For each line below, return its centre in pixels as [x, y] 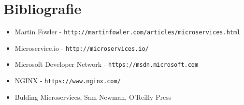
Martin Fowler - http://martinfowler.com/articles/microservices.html [128, 32]
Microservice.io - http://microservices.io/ [82, 48]
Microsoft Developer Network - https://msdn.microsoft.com [107, 64]
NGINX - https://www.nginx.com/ [68, 81]
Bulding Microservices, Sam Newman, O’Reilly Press [93, 97]
